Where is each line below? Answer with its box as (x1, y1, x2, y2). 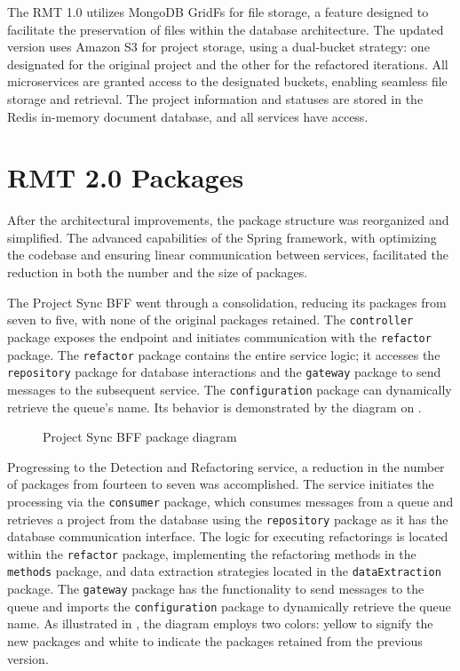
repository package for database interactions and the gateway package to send (7, 363, 441, 381)
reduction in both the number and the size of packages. (7, 263, 308, 282)
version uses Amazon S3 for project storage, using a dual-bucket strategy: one (7, 37, 430, 56)
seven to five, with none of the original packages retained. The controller (7, 310, 414, 329)
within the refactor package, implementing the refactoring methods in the (7, 544, 416, 563)
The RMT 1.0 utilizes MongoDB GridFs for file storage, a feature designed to (7, 3, 429, 20)
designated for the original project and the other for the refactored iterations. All (7, 54, 448, 73)
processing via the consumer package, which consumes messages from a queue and (7, 491, 454, 510)
